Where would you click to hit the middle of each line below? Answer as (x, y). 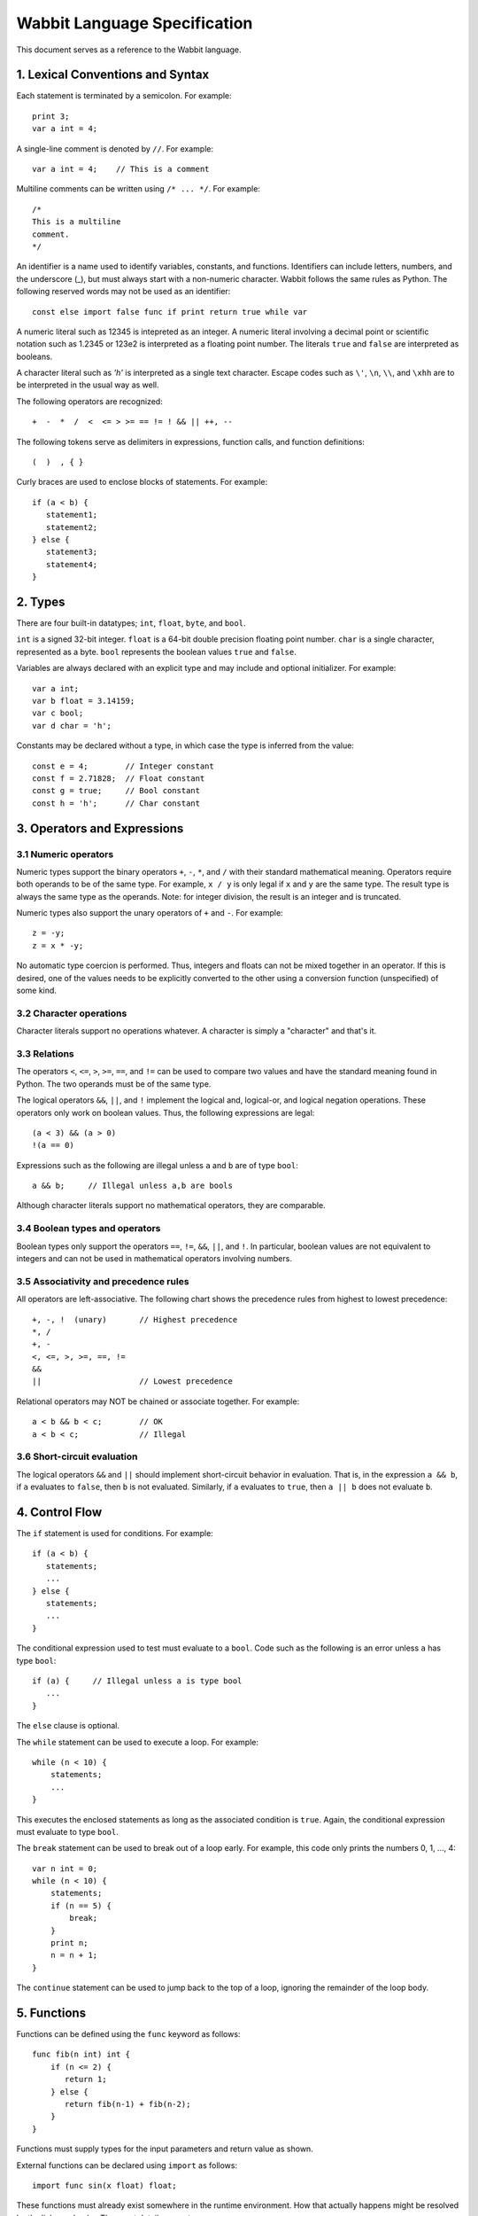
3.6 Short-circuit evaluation (77, 1456)
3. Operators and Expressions (100, 828)
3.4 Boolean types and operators (89, 1229)
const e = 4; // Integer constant (123, 766)
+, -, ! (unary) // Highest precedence (135, 1319)
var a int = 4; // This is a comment (121, 169)
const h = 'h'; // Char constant (116, 803)
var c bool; (58, 713)
